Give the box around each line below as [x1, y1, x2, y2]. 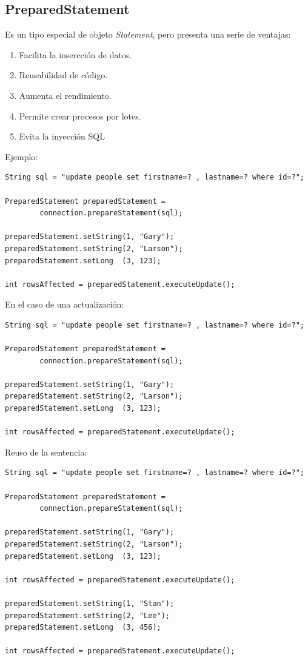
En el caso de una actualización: [5, 298, 124, 311]
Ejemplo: [5, 150, 38, 163]
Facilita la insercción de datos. [19, 48, 132, 61]
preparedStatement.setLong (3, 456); [5, 623, 161, 632]
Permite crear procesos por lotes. [19, 109, 141, 122]
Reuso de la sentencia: [5, 445, 87, 458]
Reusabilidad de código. [19, 69, 108, 81]
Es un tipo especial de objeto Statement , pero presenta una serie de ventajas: [5, 28, 291, 41]
